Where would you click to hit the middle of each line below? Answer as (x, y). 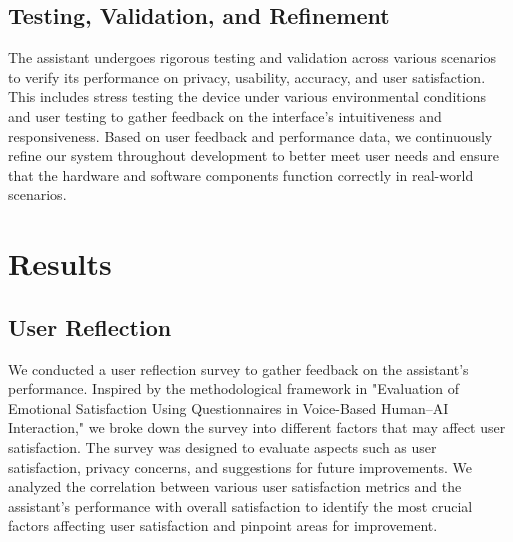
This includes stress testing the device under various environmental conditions (247, 96)
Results (60, 263)
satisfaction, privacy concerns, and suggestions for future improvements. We (240, 466)
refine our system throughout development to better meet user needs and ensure (253, 155)
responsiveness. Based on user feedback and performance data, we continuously (250, 135)
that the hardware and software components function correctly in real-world (241, 174)
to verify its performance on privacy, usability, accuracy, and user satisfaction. (247, 76)
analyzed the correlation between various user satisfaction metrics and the (235, 486)
